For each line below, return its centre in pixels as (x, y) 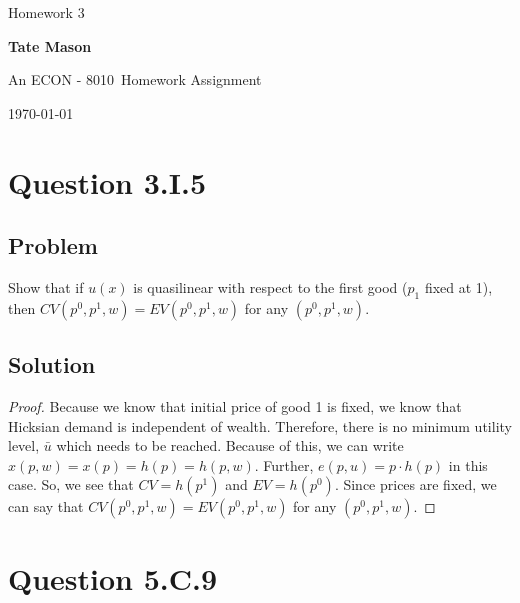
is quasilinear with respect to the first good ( (270, 286)
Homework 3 (46, 12)
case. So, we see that (71, 484)
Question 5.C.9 (113, 577)
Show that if (46, 286)
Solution (52, 364)
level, (24, 445)
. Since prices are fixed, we (415, 484)
